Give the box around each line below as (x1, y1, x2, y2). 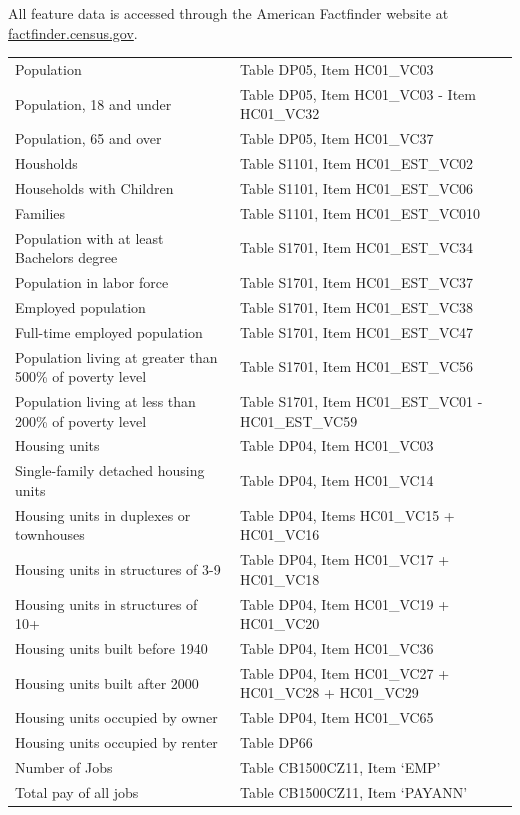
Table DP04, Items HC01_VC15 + (239, 504, 455, 525)
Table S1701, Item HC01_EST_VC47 (239, 321, 474, 342)
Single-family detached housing (15, 460, 205, 481)
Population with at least (15, 227, 164, 248)
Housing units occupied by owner (15, 707, 218, 728)
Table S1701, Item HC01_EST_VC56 (239, 356, 474, 377)
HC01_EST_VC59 (239, 410, 358, 431)
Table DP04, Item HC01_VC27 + (239, 662, 450, 683)
